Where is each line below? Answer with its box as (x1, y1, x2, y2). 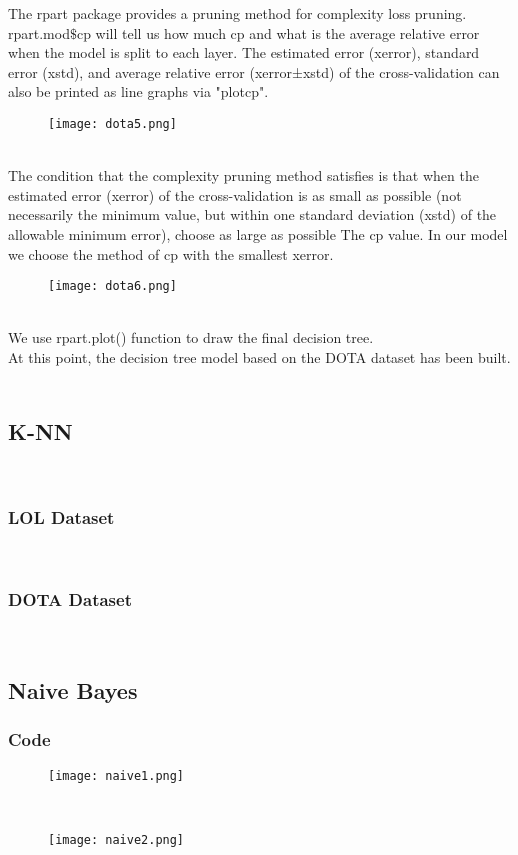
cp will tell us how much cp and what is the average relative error (76, 22, 480, 43)
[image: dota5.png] (48, 116, 177, 131)
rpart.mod (8, 22, 70, 43)
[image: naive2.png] (48, 832, 185, 847)
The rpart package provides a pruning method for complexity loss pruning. (8, 3, 467, 23)
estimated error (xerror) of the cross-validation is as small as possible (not (8, 184, 462, 205)
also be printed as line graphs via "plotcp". (8, 81, 269, 102)
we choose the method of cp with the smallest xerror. (8, 243, 334, 264)
